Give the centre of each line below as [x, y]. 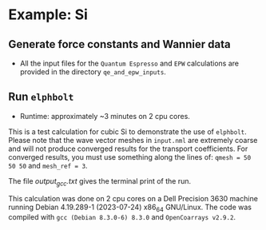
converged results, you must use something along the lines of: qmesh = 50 [130, 157]
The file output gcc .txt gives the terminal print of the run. [100, 182]
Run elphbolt [41, 97]
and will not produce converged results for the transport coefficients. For [128, 149]
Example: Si [48, 15]
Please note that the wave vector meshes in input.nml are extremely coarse [133, 140]
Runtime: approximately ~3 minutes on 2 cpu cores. [105, 116]
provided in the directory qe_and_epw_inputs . [93, 72]
